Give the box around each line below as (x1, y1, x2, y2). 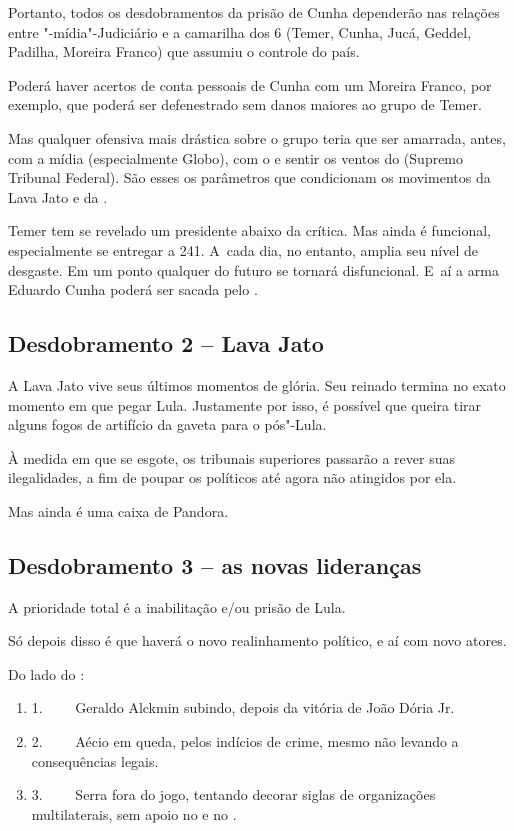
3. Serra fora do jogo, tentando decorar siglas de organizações (31, 784, 436, 805)
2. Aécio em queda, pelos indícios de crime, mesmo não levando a (31, 731, 459, 752)
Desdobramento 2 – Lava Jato (8, 328, 324, 359)
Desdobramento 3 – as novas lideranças (8, 549, 422, 580)
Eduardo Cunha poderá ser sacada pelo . (8, 279, 258, 300)
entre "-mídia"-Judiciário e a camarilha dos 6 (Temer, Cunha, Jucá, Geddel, (8, 21, 472, 42)
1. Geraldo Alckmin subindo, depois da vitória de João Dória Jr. (31, 697, 455, 718)
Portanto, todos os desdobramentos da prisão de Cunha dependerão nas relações (8, 2, 500, 22)
